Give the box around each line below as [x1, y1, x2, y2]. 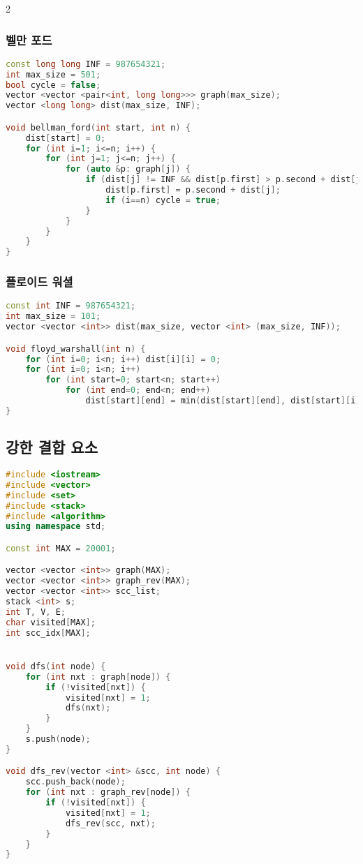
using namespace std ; [6, 521, 106, 532]
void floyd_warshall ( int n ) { [6, 343, 146, 354]
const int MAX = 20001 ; [6, 543, 116, 553]
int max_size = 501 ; [6, 69, 101, 80]
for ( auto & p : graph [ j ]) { [65, 164, 191, 174]
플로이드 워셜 [6, 273, 73, 290]
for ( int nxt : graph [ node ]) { [25, 671, 171, 682]
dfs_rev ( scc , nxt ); [65, 818, 156, 828]
